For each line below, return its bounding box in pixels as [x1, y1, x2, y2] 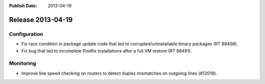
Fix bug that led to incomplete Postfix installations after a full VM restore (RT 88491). [21, 48, 192, 54]
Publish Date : [9, 3, 37, 8]
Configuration [9, 30, 44, 37]
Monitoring [9, 60, 36, 67]
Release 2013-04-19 [9, 15, 73, 24]
